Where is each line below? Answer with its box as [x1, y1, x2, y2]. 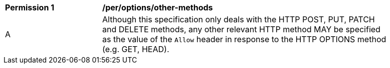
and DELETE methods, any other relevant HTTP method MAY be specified [102, 24, 380, 34]
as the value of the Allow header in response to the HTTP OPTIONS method [102, 34, 386, 44]
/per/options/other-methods [102, 2, 213, 12]
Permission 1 [5, 2, 55, 12]
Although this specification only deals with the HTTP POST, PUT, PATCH [102, 14, 375, 24]
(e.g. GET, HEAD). [102, 44, 169, 54]
